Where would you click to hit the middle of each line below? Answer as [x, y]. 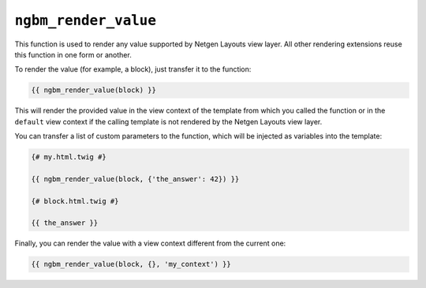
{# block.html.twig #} [75, 201]
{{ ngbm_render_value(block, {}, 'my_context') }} [131, 264]
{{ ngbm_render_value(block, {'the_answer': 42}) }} [135, 179]
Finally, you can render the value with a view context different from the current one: [150, 243]
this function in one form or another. [73, 54]
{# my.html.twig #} [69, 157]
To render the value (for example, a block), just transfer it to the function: [133, 69]
